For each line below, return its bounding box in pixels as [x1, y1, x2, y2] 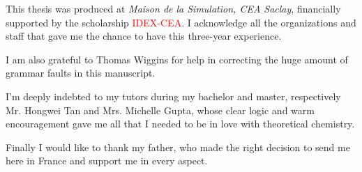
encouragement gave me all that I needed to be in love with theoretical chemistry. [6, 116, 355, 131]
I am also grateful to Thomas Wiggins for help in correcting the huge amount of [6, 52, 348, 66]
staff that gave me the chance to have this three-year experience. [6, 29, 282, 43]
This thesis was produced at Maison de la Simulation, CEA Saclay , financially [6, 1, 341, 15]
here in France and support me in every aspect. [6, 153, 208, 168]
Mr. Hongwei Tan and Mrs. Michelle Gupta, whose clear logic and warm [6, 102, 315, 117]
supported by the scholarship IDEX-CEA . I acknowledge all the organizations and [6, 15, 356, 29]
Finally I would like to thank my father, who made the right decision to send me [6, 139, 350, 154]
